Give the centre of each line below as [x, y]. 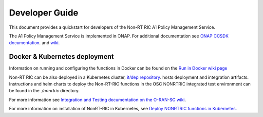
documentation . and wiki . [34, 43]
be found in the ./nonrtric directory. [44, 91]
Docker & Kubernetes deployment [61, 57]
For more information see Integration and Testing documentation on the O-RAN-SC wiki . [97, 100]
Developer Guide [44, 13]
